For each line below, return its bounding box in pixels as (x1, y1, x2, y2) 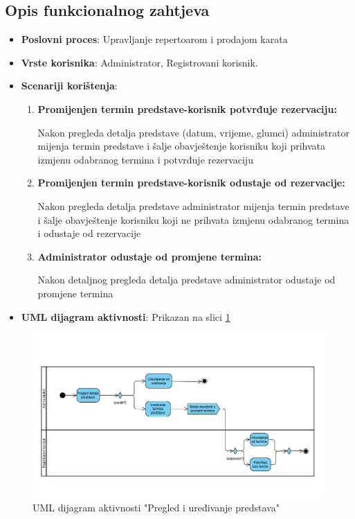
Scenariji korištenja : (21, 78, 118, 93)
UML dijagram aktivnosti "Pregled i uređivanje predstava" (33, 500, 280, 514)
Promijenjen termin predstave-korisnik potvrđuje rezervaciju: (37, 101, 337, 116)
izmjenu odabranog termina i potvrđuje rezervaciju (37, 152, 253, 166)
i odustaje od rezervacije (37, 226, 141, 240)
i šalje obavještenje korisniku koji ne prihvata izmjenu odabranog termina (37, 212, 349, 227)
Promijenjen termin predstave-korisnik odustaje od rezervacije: (37, 175, 345, 190)
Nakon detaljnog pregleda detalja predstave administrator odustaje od (37, 272, 336, 287)
